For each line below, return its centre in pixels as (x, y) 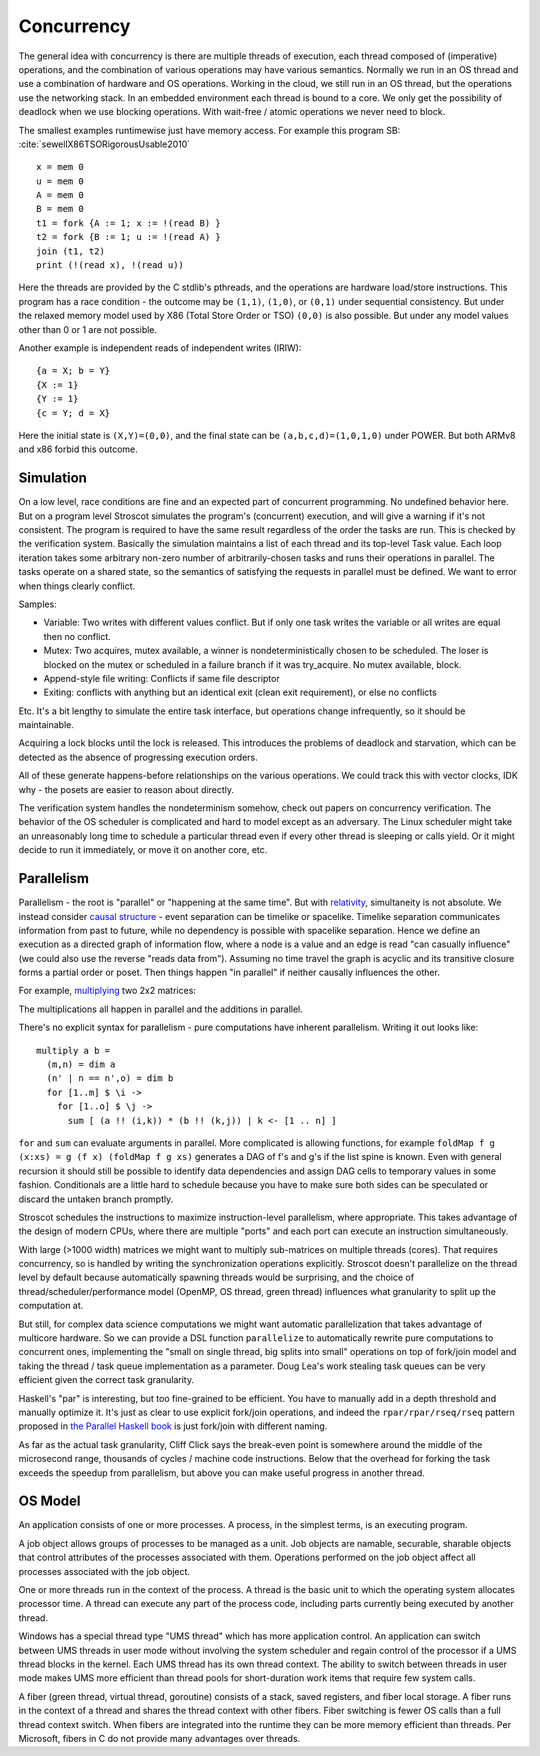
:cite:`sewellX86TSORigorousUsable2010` (104, 144)
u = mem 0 (60, 181)
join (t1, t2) (70, 251)
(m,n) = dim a (81, 1064)
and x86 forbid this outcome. (78, 449)
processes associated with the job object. (104, 1571)
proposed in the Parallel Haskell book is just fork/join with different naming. (173, 1426)
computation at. (51, 1306)
